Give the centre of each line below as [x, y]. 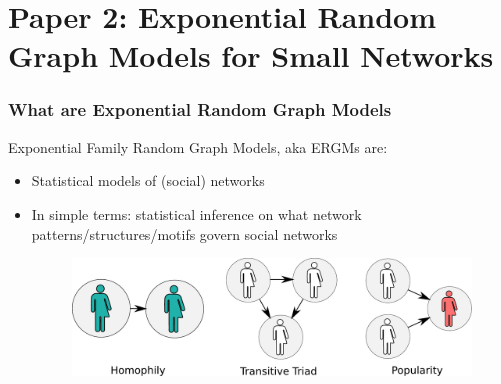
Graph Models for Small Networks [251, 55]
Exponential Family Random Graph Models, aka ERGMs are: [198, 146]
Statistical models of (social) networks [148, 180]
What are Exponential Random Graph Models [200, 109]
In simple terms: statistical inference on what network [196, 213]
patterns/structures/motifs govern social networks [184, 233]
